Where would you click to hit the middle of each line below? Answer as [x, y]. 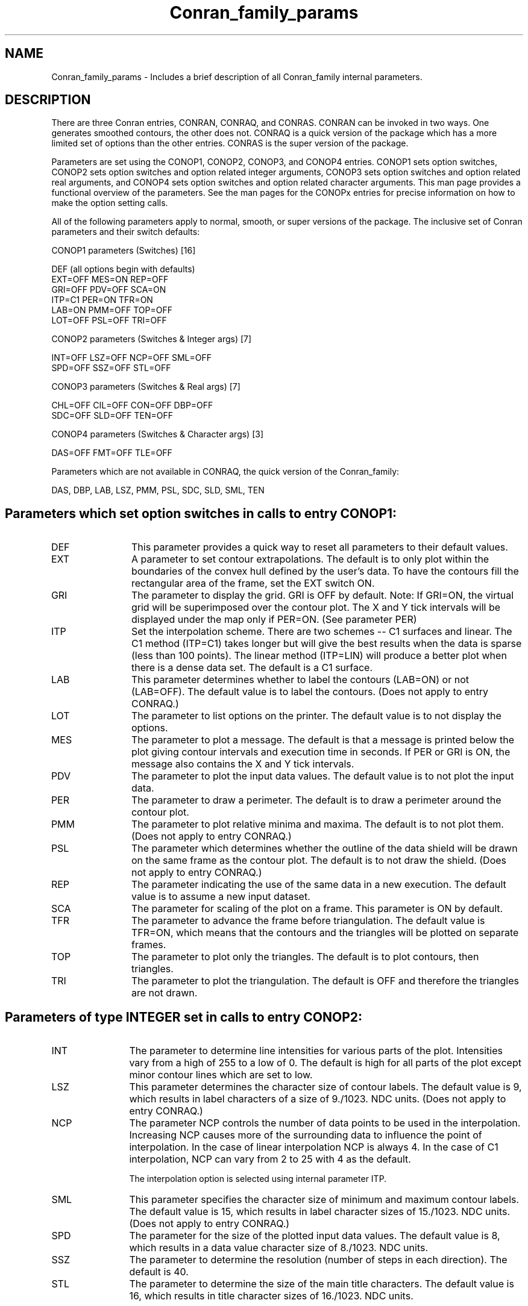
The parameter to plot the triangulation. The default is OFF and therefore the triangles [325, 981]
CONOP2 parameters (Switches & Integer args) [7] [152, 339]
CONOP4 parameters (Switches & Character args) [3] [158, 434]
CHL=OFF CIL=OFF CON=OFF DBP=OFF [132, 405]
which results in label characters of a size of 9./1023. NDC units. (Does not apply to [318, 1099]
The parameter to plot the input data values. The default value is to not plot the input [322, 776]
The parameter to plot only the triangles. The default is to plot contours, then [305, 957]
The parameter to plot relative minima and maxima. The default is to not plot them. [317, 824]
